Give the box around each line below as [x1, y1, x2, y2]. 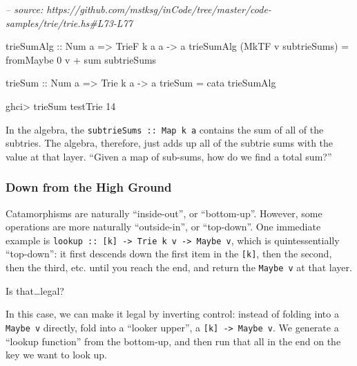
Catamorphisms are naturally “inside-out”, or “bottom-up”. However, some [6, 205, 322, 220]
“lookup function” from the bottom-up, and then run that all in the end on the [6, 333, 341, 348]
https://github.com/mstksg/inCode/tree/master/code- [46, 2, 271, 16]
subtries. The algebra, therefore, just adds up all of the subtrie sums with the [6, 136, 334, 150]
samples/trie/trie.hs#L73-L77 [6, 15, 133, 30]
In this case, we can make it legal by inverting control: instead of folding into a [6, 306, 339, 321]
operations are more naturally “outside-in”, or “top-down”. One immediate [6, 219, 321, 234]
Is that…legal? [6, 283, 64, 298]
